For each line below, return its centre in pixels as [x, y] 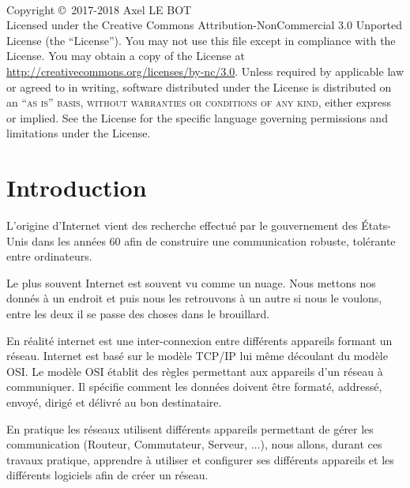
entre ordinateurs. [49, 256]
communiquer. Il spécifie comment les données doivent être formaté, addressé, [194, 387]
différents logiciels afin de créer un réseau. [107, 475]
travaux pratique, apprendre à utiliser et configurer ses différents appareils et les [200, 459]
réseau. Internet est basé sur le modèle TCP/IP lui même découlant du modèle [197, 356]
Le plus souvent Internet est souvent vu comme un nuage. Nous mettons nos [191, 282]
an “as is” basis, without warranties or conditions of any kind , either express [199, 102]
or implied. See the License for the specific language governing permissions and [197, 117]
